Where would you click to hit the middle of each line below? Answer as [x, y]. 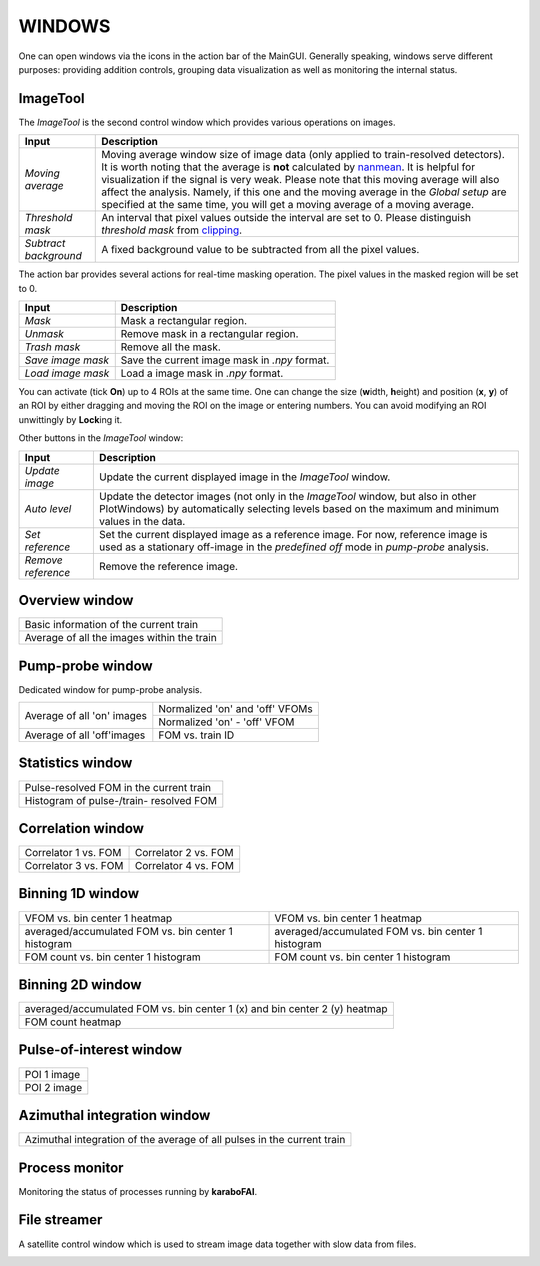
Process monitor [71, 1167]
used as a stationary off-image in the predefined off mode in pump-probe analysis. [294, 547]
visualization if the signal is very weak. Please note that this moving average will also [300, 180]
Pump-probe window [86, 665]
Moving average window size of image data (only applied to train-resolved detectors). [303, 155]
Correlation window [81, 828]
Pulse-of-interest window [100, 1050]
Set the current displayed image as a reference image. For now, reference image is [293, 534]
